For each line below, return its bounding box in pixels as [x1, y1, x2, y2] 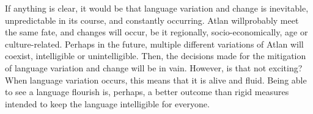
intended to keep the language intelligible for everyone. [5, 97, 210, 110]
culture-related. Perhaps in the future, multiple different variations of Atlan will [5, 37, 304, 50]
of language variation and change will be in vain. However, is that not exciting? [5, 61, 303, 74]
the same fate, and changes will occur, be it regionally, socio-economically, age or [5, 26, 308, 38]
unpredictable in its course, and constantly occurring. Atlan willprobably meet [5, 13, 299, 26]
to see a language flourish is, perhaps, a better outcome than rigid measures [5, 85, 289, 98]
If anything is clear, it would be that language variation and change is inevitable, [5, 2, 309, 14]
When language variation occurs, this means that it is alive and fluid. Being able [5, 73, 307, 86]
